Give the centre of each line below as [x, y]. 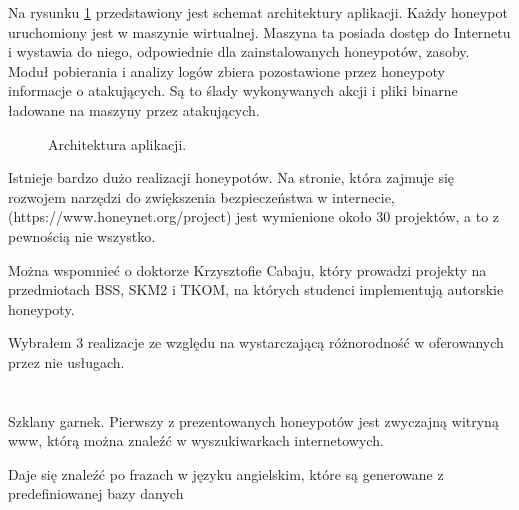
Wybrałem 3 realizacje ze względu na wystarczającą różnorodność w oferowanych [256, 342]
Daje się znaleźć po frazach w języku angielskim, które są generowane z [226, 473]
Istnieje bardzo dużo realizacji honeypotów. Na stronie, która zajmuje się [231, 177]
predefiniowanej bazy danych [96, 493]
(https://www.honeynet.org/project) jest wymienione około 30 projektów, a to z [254, 216]
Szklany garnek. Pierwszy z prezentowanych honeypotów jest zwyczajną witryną [253, 420]
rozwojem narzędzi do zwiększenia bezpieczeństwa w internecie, [201, 196]
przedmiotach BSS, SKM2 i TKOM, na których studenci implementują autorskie [256, 289]
